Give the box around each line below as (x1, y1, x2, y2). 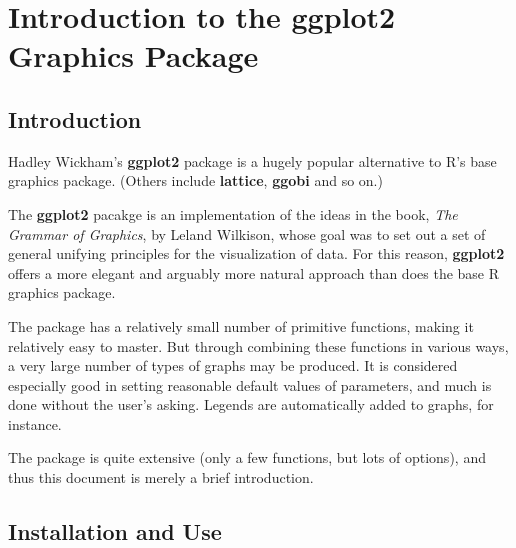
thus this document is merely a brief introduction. (8, 467, 314, 488)
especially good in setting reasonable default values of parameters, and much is (8, 374, 492, 395)
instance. (8, 413, 62, 434)
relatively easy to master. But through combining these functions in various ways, (8, 335, 509, 356)
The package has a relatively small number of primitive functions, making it (8, 315, 474, 336)
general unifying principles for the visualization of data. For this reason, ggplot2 (8, 243, 505, 264)
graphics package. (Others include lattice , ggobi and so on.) (8, 170, 383, 191)
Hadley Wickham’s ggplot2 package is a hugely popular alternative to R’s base (8, 150, 497, 171)
